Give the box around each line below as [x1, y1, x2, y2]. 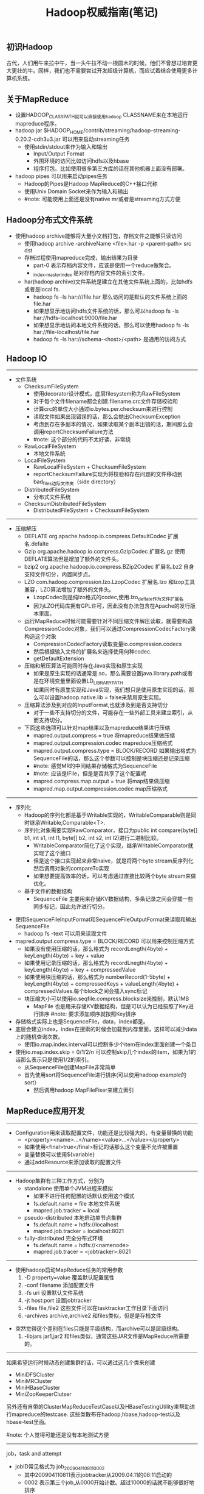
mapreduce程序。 [15, 120, 60, 127]
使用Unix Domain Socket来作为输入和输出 [24, 188, 129, 195]
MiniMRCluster [15, 1377, 53, 1384]
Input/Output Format [33, 150, 85, 157]
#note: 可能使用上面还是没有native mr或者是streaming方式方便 [24, 196, 181, 203]
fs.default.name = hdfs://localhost [33, 1220, 118, 1228]
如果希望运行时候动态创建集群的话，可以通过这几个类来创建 [6, 1359, 155, 1366]
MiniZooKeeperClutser [15, 1390, 72, 1398]
